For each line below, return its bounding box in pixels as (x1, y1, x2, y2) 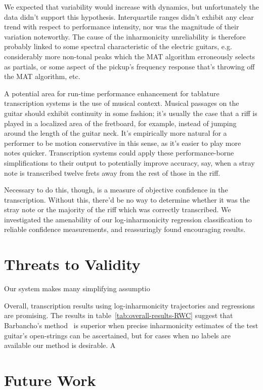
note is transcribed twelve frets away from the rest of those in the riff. (4, 167, 221, 178)
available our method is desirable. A (4, 340, 116, 350)
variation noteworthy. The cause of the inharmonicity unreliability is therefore (4, 31, 246, 42)
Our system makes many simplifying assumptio (4, 283, 150, 294)
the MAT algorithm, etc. (4, 71, 80, 82)
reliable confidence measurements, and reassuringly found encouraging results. (4, 224, 246, 235)
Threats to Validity (4, 254, 141, 275)
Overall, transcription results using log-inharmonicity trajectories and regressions (4, 300, 255, 310)
